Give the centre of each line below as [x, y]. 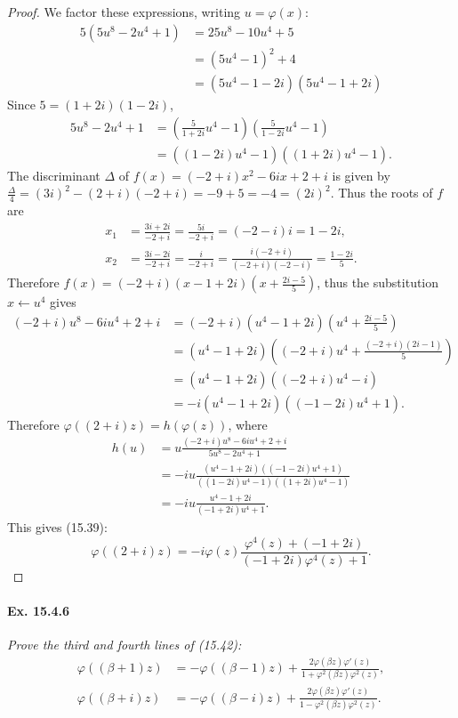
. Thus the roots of [382, 193]
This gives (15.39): [57, 527]
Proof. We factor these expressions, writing [124, 12]
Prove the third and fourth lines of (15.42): [125, 645]
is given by [361, 175]
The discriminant [54, 175]
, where [248, 424]
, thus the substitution [378, 282]
